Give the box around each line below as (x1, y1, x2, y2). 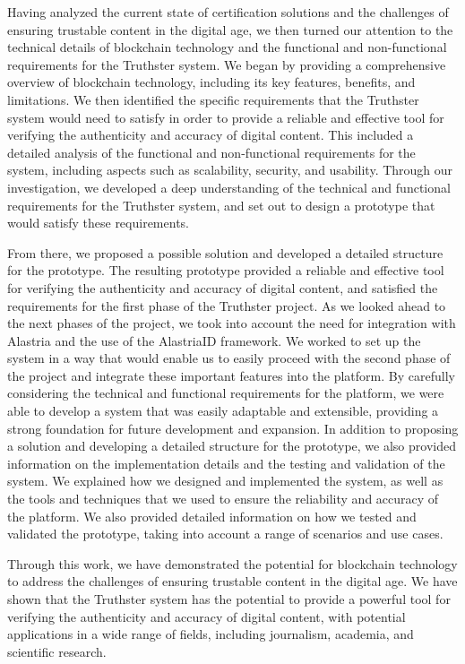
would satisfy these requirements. (7, 213, 189, 232)
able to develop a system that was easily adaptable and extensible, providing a (7, 401, 439, 420)
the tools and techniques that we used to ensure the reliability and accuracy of (7, 489, 439, 508)
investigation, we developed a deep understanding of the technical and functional (7, 177, 451, 196)
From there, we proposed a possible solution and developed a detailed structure (7, 243, 443, 262)
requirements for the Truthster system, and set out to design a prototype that (7, 195, 435, 214)
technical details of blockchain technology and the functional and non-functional (7, 38, 447, 56)
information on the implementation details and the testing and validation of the (7, 453, 445, 472)
